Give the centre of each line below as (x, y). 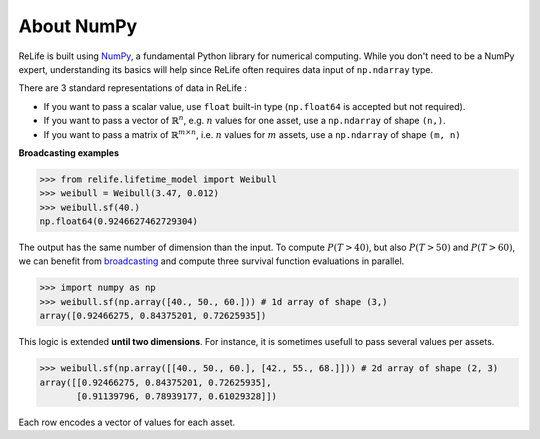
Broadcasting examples (69, 152)
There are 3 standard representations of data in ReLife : (132, 88)
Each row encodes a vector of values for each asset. (127, 422)
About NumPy (78, 26)
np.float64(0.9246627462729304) (119, 221)
